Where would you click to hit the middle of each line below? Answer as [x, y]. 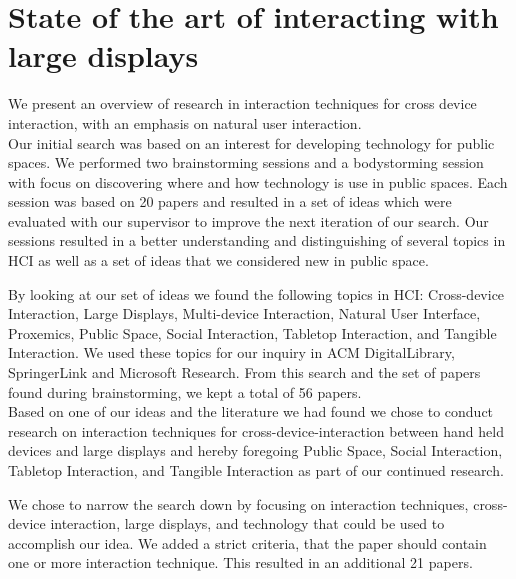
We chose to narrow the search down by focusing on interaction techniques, [238, 503]
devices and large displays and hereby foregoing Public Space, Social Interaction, [255, 450]
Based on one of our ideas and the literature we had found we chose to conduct [251, 411]
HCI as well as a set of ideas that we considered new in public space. [218, 260]
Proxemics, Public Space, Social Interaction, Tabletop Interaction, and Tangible [252, 332]
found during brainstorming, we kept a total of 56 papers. [185, 391]
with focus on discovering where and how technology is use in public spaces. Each [258, 181]
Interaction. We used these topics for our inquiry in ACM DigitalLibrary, [231, 352]
